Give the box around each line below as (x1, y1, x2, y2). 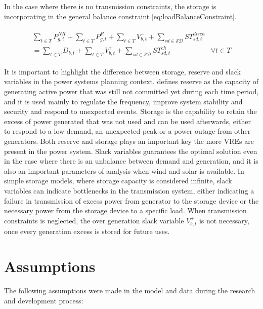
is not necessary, (199, 215, 249, 225)
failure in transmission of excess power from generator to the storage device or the (4, 195, 259, 206)
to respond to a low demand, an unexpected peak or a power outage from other (4, 126, 251, 136)
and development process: (4, 295, 83, 305)
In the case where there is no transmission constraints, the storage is (4, 1, 216, 11)
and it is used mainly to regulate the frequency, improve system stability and (4, 96, 243, 106)
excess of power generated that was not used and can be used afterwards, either (4, 115, 251, 126)
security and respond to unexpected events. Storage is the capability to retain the (4, 106, 257, 117)
